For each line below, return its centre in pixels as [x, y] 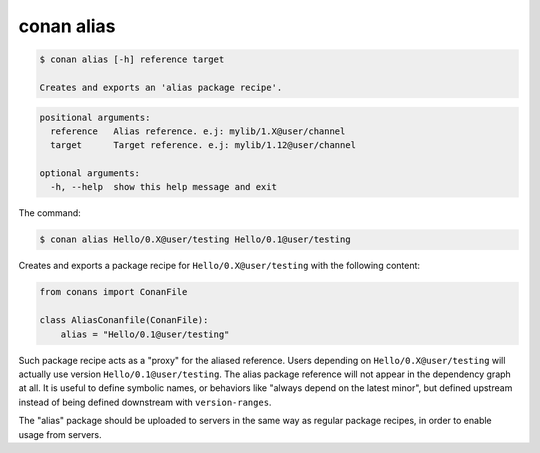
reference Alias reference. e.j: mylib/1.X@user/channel [198, 131]
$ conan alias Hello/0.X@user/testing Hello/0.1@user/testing [195, 239]
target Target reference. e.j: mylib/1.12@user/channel [203, 145]
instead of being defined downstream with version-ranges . [145, 402]
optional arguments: [89, 173]
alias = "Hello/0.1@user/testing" [145, 334]
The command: [50, 213]
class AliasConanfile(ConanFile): [124, 320]
